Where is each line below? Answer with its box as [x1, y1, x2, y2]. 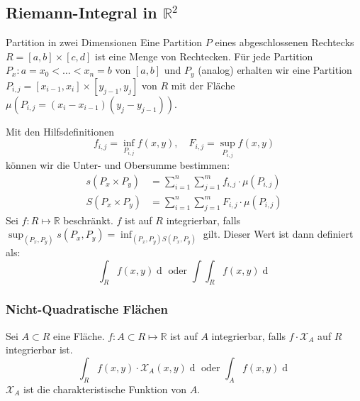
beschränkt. [63, 212, 113, 227]
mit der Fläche [171, 77, 235, 92]
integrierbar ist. [6, 342, 73, 357]
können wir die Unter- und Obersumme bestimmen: [6, 158, 230, 172]
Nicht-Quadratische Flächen [6, 300, 169, 318]
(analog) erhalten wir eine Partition [198, 62, 352, 77]
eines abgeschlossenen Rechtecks [215, 35, 354, 50]
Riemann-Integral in [6, 1, 157, 23]
